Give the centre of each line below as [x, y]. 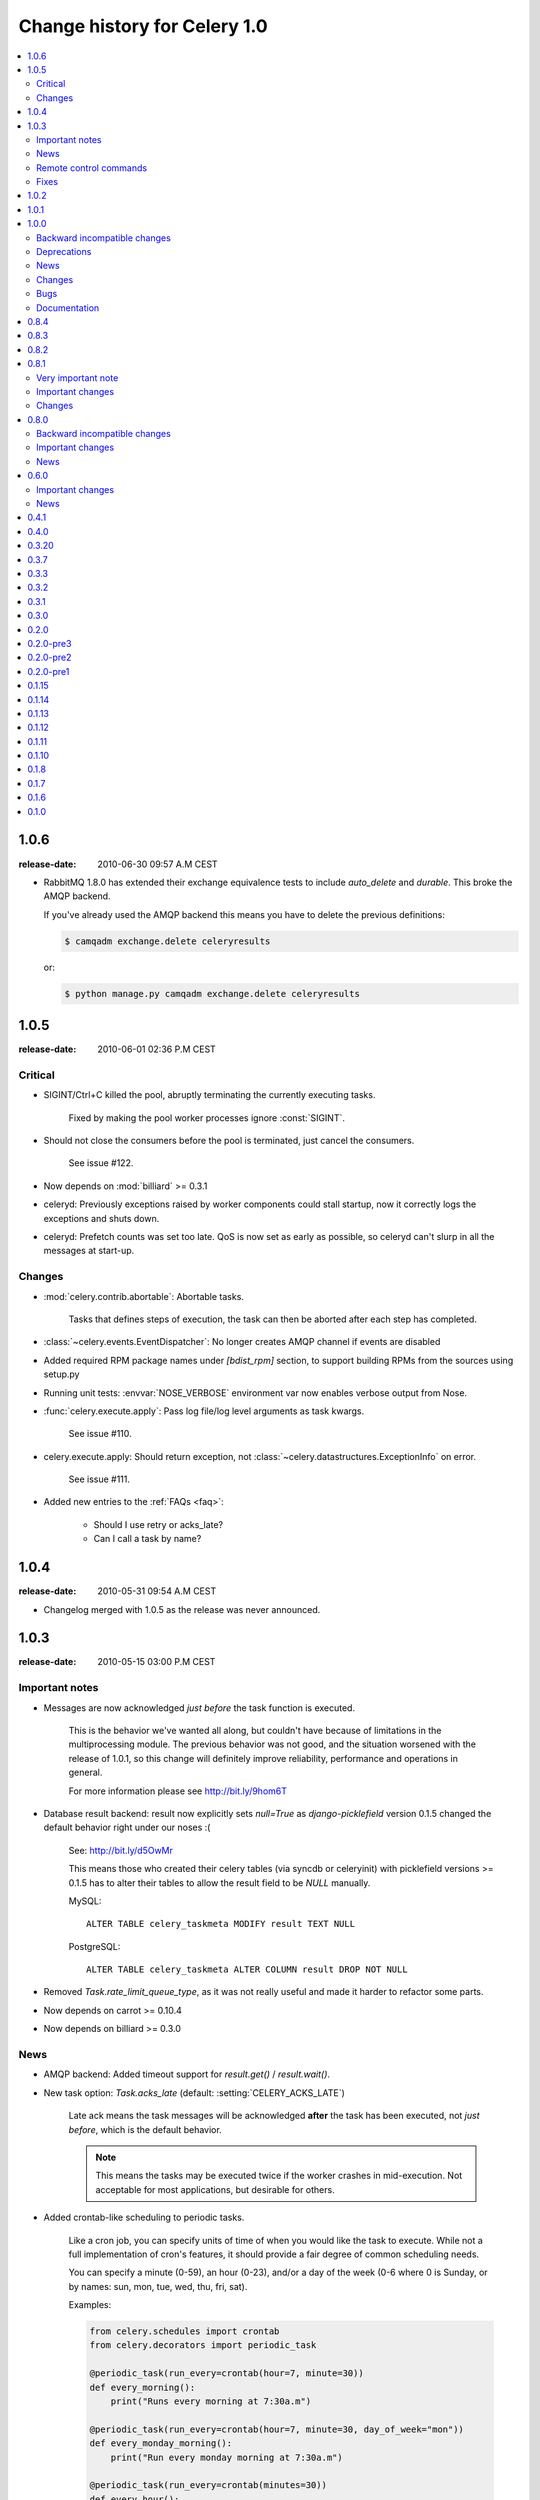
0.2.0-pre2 [49, 657]
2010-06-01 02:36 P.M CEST [157, 1049]
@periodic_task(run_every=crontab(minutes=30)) [208, 2485]
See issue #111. [99, 1479]
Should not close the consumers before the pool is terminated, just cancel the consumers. [229, 1141]
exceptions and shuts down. [101, 1218]
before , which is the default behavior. [145, 2129]
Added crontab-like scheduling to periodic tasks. [144, 2217]
